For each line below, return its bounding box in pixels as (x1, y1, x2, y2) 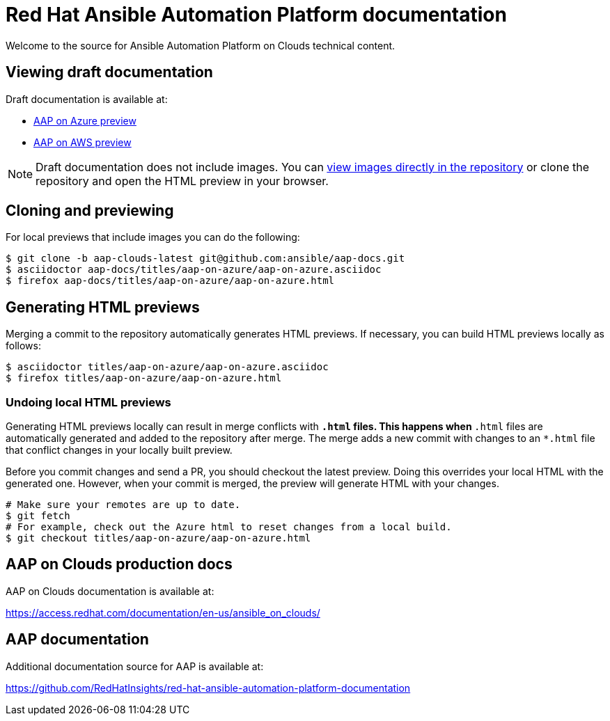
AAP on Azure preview (33, 114, 136, 127)
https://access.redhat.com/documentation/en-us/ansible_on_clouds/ (6, 606, 320, 619)
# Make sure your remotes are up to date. (6, 499, 241, 511)
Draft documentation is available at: (6, 93, 168, 105)
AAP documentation (6, 631, 149, 649)
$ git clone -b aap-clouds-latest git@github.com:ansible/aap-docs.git (6, 253, 405, 264)
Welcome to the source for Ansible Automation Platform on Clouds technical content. (6, 39, 396, 51)
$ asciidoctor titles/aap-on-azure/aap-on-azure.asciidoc (6, 361, 329, 373)
